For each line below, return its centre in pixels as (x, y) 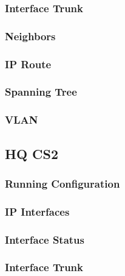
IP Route (28, 64)
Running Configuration (62, 183)
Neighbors (30, 36)
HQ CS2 (32, 153)
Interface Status (45, 239)
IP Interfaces (37, 211)
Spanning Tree (41, 92)
